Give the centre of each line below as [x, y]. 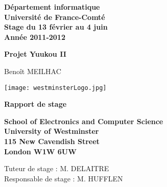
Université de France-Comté [55, 17]
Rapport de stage [35, 104]
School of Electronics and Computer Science [84, 121]
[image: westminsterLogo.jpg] [55, 88]
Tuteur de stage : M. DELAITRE [57, 168]
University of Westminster [52, 131]
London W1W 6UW [40, 151]
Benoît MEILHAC [33, 71]
